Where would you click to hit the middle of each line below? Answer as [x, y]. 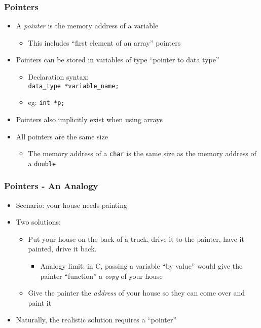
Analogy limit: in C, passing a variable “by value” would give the [141, 266]
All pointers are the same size [62, 136]
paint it [40, 302]
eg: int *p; [46, 102]
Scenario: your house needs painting [71, 205]
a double [42, 163]
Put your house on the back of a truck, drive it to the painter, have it [136, 239]
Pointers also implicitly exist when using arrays [89, 119]
